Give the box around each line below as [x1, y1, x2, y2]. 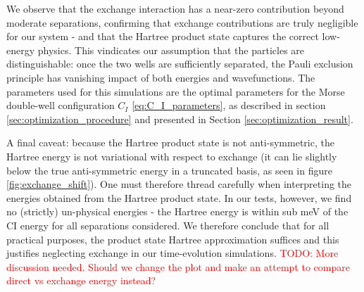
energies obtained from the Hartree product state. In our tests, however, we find [6, 190, 352, 205]
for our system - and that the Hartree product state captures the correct [6, 29, 319, 44]
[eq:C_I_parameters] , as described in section [132, 98, 326, 113]
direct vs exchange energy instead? [6, 273, 156, 288]
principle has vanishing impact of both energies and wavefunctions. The [6, 70, 315, 84]
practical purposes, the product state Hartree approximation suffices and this [6, 231, 339, 246]
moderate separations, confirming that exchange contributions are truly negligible [6, 15, 358, 30]
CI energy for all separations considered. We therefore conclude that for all [6, 217, 330, 232]
